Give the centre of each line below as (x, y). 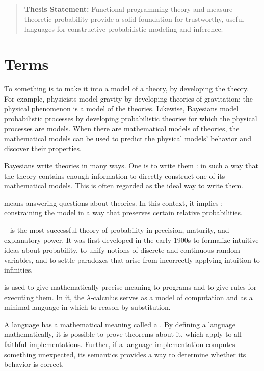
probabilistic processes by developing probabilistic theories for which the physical (131, 118)
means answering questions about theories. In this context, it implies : (114, 202)
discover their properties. (43, 148)
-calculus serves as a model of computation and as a (171, 297)
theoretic (38, 19)
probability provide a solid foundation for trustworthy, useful (149, 19)
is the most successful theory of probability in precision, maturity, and (120, 230)
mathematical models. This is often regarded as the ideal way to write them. (124, 185)
